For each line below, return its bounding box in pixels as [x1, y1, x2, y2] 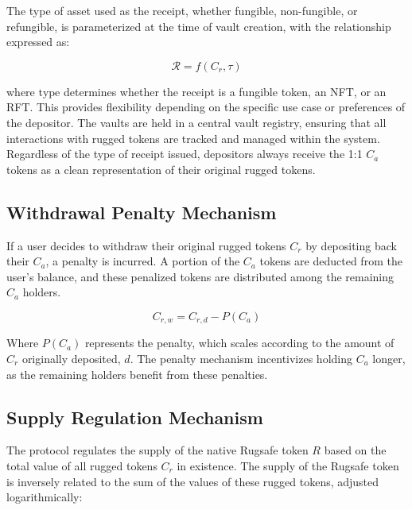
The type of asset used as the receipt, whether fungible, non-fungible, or [6, 2, 358, 18]
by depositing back [305, 237, 397, 253]
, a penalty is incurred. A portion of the [45, 253, 240, 269]
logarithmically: [6, 489, 83, 505]
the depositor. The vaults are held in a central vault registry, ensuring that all [6, 114, 387, 130]
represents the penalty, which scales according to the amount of [84, 334, 395, 351]
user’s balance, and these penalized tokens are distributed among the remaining [6, 268, 395, 284]
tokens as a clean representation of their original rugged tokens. [6, 160, 316, 177]
